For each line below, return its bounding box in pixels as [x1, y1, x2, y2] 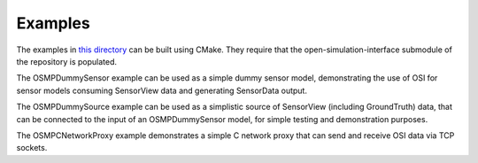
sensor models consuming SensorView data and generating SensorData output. [16, 85, 307, 96]
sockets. [16, 143, 48, 153]
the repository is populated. [16, 56, 118, 66]
